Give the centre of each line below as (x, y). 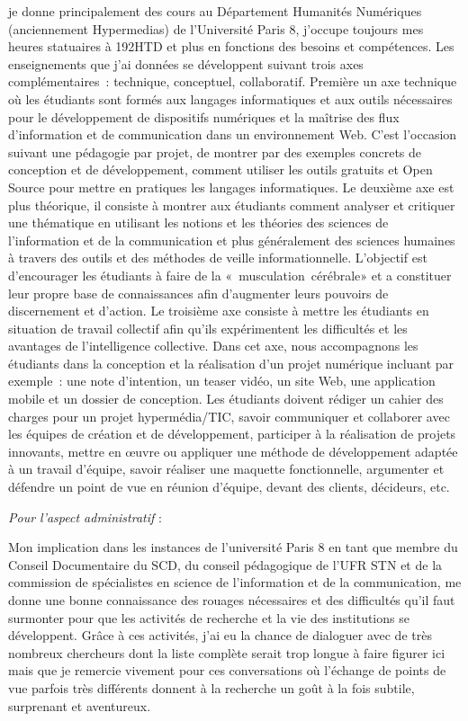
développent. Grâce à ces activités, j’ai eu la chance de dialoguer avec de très (220, 635)
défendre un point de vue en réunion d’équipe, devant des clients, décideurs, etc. (229, 487)
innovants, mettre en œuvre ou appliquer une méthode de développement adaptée (233, 451)
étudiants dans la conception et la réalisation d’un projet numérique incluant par (231, 363)
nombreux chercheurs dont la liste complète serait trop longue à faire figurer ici (227, 652)
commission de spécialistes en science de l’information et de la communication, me (235, 582)
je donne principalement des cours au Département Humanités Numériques (215, 11)
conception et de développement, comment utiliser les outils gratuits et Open (220, 169)
